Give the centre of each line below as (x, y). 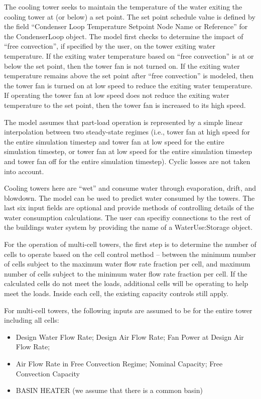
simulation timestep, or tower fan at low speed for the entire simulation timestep (128, 151)
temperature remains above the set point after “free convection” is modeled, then (129, 76)
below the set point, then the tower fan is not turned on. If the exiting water (122, 65)
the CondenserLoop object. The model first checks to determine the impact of (124, 36)
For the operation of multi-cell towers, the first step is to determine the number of (130, 244)
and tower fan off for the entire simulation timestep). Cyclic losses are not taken (127, 161)
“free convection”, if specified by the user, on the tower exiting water (110, 46)
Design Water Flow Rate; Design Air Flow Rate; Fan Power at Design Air (130, 337)
